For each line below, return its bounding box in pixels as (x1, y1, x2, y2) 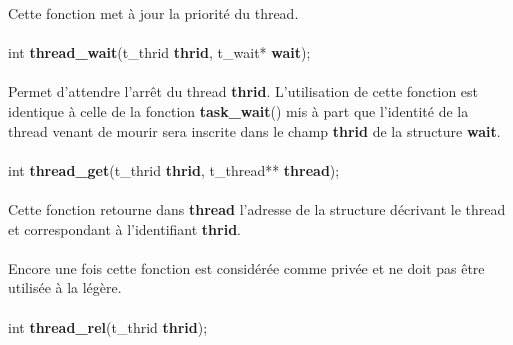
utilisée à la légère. (8, 277, 122, 298)
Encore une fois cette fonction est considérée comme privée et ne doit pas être (8, 257, 485, 278)
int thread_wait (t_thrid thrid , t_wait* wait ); (8, 42, 311, 63)
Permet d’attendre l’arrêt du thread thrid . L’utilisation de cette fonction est (8, 81, 479, 102)
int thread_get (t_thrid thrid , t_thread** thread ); (8, 159, 340, 180)
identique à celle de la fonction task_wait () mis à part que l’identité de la (8, 100, 469, 121)
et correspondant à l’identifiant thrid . (8, 218, 242, 239)
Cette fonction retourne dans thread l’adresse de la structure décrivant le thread (8, 198, 506, 219)
